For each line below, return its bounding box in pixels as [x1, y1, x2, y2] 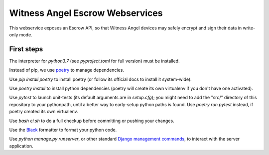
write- [242, 25, 256, 31]
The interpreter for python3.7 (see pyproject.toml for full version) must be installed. [9, 58, 180, 64]
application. [9, 143, 33, 149]
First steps [9, 45, 43, 53]
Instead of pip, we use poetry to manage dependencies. [9, 67, 125, 73]
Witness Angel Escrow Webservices [9, 7, 163, 18]
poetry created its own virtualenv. [9, 109, 78, 115]
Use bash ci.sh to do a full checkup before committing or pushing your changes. [9, 118, 174, 124]
